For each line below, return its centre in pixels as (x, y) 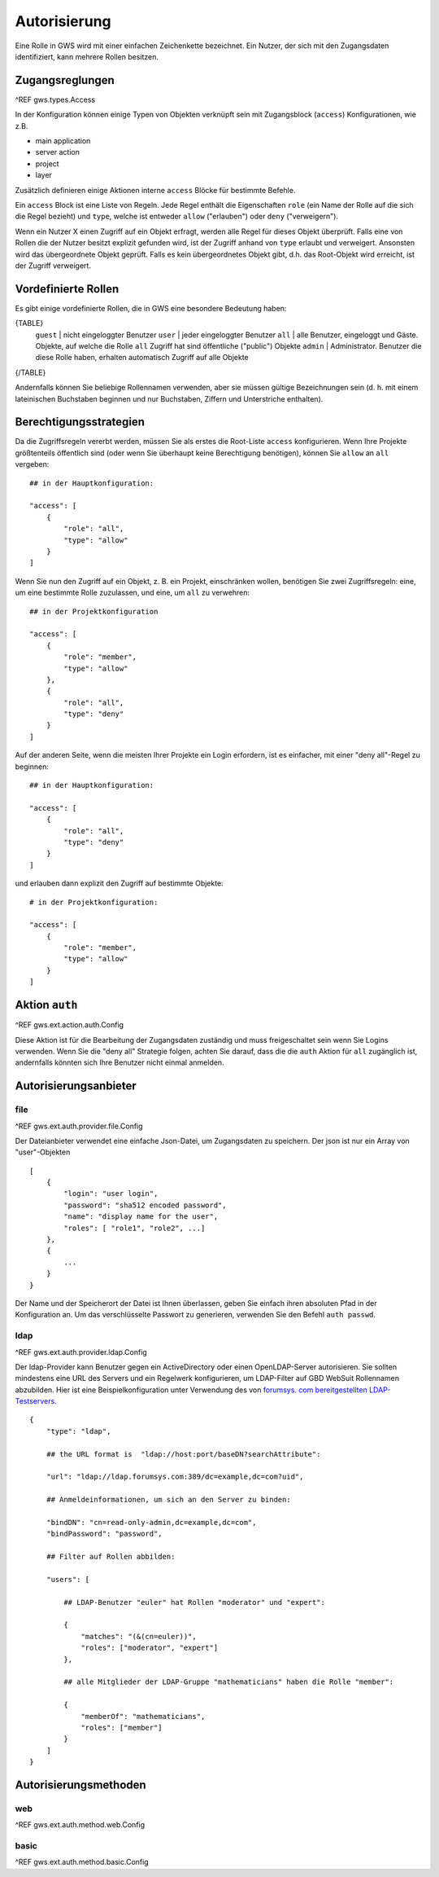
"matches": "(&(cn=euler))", (139, 1636)
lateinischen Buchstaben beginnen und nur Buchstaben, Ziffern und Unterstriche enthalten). (169, 398)
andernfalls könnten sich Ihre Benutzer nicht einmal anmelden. (120, 1062)
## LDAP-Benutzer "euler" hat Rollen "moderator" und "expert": (194, 1602)
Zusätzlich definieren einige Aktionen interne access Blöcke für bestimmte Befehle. (155, 190)
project (48, 164)
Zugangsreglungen (65, 80)
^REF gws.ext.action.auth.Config (70, 1025)
